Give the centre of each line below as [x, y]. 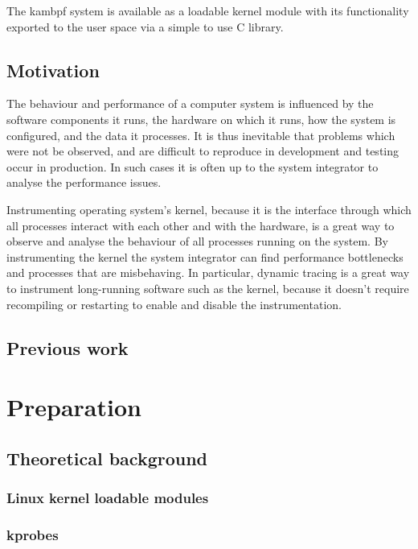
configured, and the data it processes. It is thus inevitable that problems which [201, 135]
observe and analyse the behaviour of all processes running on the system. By [197, 241]
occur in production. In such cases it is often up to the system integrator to [193, 166]
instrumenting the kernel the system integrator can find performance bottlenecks [205, 256]
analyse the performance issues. [84, 182]
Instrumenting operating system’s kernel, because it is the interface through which [209, 209]
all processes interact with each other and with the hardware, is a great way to [201, 225]
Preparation [74, 407]
